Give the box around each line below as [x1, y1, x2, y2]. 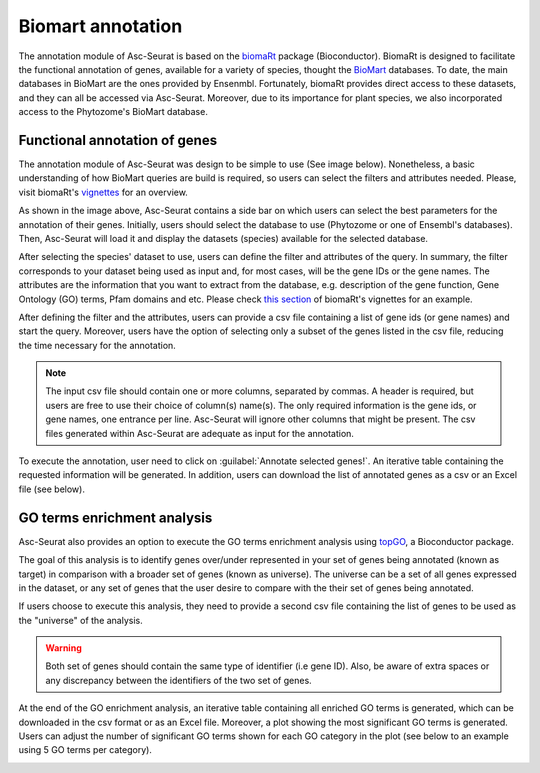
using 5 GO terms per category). [18, 744, 152, 756]
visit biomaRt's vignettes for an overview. [18, 186, 189, 198]
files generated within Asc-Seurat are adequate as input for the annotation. [45, 427, 355, 439]
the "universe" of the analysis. [18, 614, 144, 626]
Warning [45, 642, 82, 654]
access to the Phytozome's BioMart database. [18, 106, 209, 118]
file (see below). [18, 483, 85, 495]
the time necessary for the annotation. [18, 339, 177, 351]
